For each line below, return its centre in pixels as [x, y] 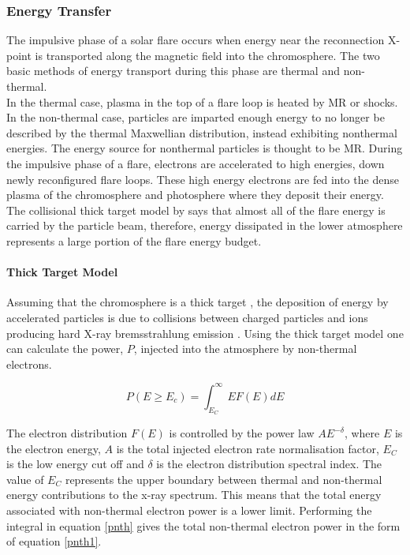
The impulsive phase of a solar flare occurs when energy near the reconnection [196, 40]
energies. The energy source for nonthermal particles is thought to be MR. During [205, 148]
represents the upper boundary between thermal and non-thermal [224, 479]
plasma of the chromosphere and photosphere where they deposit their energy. [195, 195]
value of [25, 479]
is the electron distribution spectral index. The [269, 464]
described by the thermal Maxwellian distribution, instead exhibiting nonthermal [202, 132]
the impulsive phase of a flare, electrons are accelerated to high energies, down [196, 163]
